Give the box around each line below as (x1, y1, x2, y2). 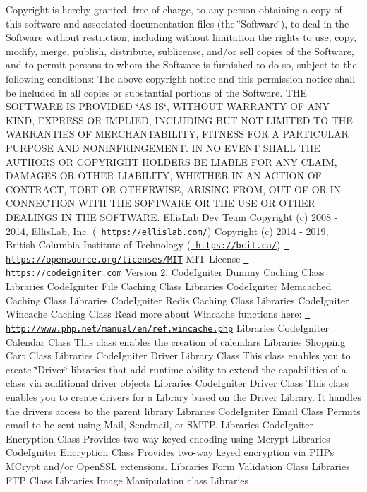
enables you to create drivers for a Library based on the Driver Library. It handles (6, 390, 361, 404)
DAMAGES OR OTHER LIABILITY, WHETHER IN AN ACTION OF (6, 168, 322, 183)
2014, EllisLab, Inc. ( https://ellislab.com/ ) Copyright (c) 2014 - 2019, (6, 223, 329, 238)
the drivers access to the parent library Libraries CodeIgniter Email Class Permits (6, 403, 361, 418)
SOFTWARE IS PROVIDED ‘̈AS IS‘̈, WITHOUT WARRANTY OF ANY (6, 99, 330, 114)
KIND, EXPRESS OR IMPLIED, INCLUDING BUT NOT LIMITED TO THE (6, 112, 353, 127)
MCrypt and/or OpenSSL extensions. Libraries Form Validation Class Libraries (6, 458, 350, 473)
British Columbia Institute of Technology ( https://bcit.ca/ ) (6, 237, 281, 252)
